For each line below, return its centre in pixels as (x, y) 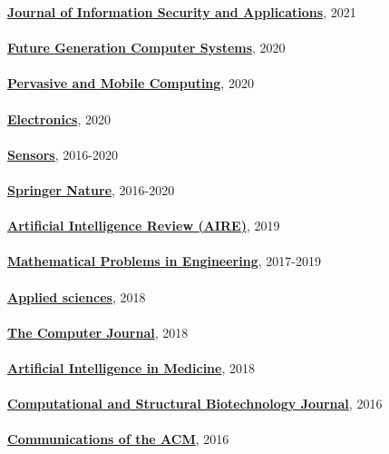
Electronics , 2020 (59, 118)
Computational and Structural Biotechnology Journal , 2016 (195, 404)
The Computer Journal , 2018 (98, 332)
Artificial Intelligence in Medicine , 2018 (131, 367)
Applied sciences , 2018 (77, 296)
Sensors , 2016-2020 (63, 154)
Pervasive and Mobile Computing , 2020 (131, 83)
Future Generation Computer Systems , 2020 (146, 48)
